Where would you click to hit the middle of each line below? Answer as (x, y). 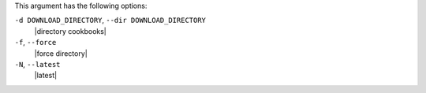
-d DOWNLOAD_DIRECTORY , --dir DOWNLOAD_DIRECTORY (110, 20)
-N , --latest (37, 64)
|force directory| (61, 53)
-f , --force (35, 43)
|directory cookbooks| (70, 31)
